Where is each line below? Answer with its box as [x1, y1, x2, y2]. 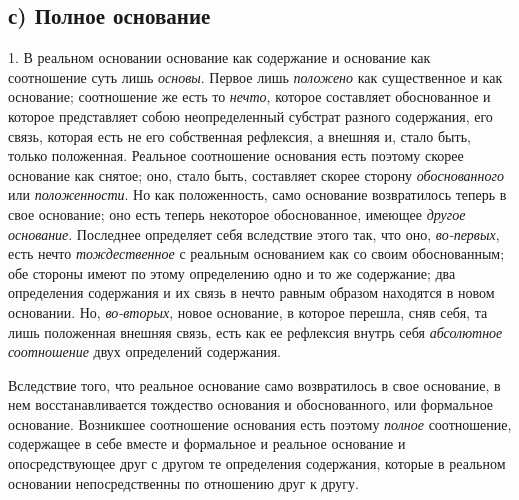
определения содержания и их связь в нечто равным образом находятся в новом [8, 282, 495, 303]
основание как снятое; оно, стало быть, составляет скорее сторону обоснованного [8, 164, 504, 185]
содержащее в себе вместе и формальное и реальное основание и [8, 433, 406, 454]
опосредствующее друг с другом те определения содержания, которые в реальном [8, 453, 506, 474]
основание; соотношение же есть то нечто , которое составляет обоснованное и [8, 86, 491, 107]
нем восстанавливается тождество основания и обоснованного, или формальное [8, 394, 494, 415]
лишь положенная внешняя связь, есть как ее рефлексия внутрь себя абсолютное [8, 321, 503, 342]
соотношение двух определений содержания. [8, 341, 282, 362]
